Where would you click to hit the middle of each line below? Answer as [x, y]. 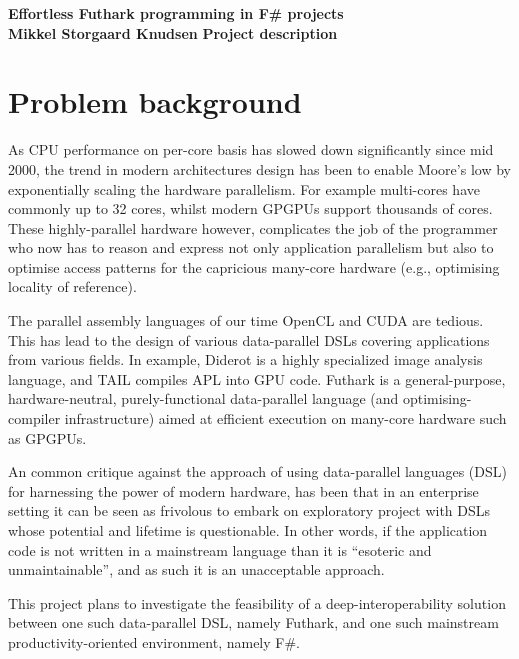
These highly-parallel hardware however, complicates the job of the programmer [253, 227]
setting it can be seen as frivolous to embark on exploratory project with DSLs [249, 510]
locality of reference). [72, 286]
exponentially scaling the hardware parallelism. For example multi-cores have [244, 188]
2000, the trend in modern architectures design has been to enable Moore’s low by [259, 168]
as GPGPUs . [47, 437]
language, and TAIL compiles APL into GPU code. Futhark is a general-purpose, [257, 378]
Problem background [155, 101]
